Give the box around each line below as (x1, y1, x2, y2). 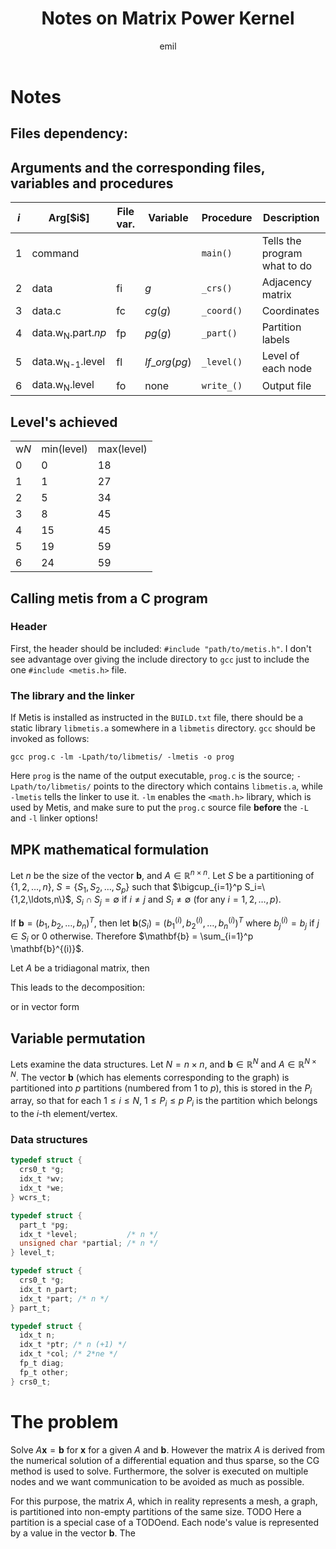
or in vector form (10, 1001, 80, 1013)
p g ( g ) (144, 327, 172, 341)
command (31, 247, 80, 261)
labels (261, 333, 290, 347)
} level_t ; (10, 1248, 56, 1258)
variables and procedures (10, 175, 174, 192)
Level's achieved (10, 413, 118, 431)
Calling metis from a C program (10, 590, 209, 607)
